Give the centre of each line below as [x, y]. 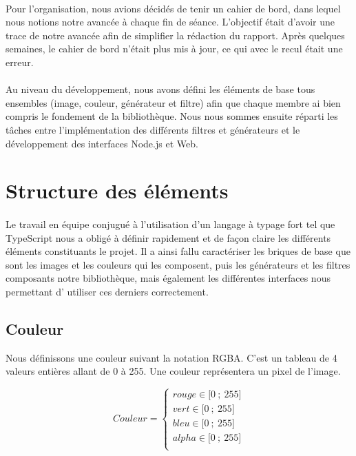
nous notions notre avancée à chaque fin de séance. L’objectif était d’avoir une [170, 22]
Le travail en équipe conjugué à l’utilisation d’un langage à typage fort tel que [170, 224]
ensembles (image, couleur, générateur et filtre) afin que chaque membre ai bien [173, 102]
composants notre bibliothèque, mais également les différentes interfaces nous [168, 278]
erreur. [20, 62]
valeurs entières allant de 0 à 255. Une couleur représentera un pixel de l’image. [173, 371]
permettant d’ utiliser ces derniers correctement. [107, 292]
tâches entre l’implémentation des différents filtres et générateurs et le [153, 129]
